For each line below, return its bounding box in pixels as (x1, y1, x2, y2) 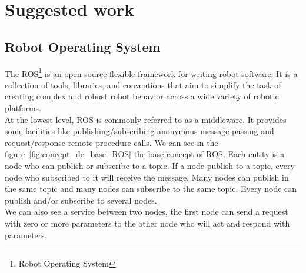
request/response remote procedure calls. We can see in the (5, 136, 218, 148)
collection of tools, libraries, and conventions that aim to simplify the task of (5, 78, 281, 91)
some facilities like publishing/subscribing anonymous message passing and (5, 125, 274, 137)
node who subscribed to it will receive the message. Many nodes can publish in (5, 171, 289, 183)
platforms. (5, 102, 41, 114)
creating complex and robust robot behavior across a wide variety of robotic (5, 90, 279, 102)
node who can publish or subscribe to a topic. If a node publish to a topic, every (5, 159, 295, 171)
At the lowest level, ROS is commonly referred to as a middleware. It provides (5, 113, 287, 125)
